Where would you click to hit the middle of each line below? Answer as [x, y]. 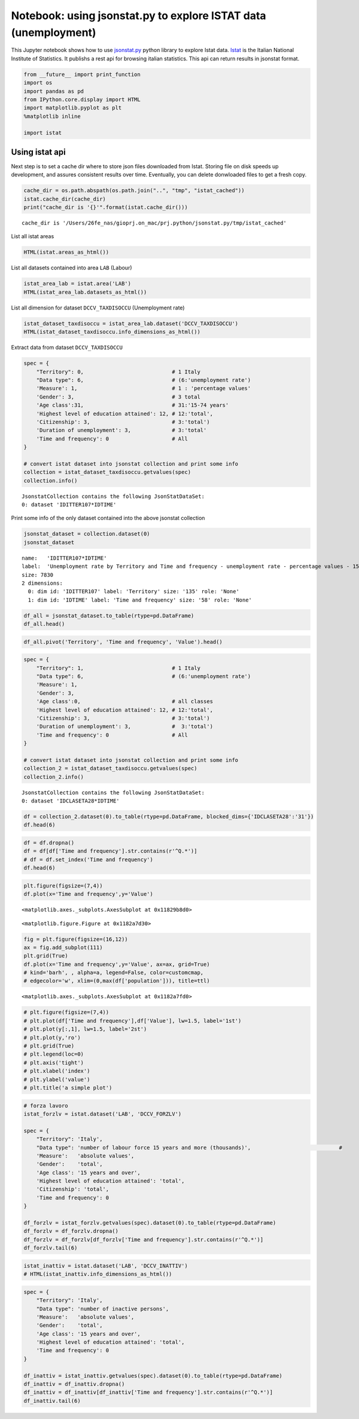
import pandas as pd [54, 91]
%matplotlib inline [52, 116]
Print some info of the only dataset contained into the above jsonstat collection [108, 518]
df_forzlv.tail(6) [51, 1248]
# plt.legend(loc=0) [54, 1054]
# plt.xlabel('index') [57, 1071]
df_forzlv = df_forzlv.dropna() [71, 1231]
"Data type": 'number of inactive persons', [103, 1309]
